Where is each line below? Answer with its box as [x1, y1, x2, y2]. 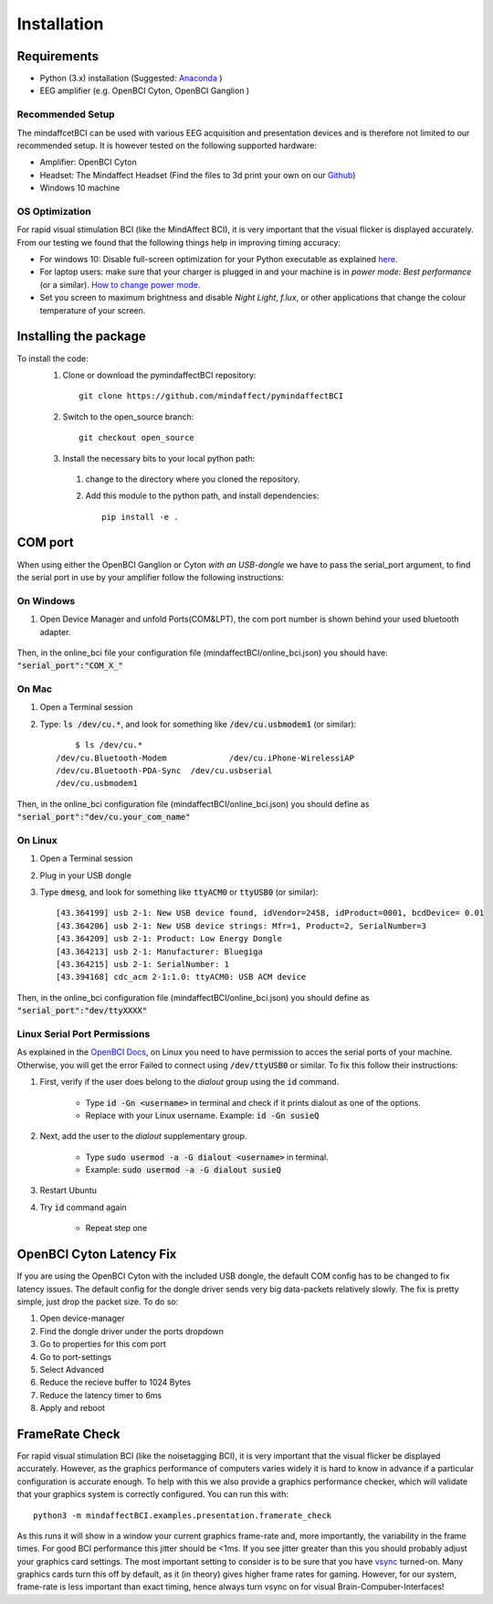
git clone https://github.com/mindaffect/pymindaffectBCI [79, 391, 344, 401]
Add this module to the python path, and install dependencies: [85, 490, 320, 502]
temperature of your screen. [39, 304, 146, 315]
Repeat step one [85, 1223, 148, 1234]
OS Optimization [16, 205, 91, 218]
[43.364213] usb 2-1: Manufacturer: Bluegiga [56, 946, 264, 957]
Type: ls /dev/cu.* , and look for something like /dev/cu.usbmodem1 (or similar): [39, 718, 357, 729]
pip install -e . [101, 512, 179, 522]
